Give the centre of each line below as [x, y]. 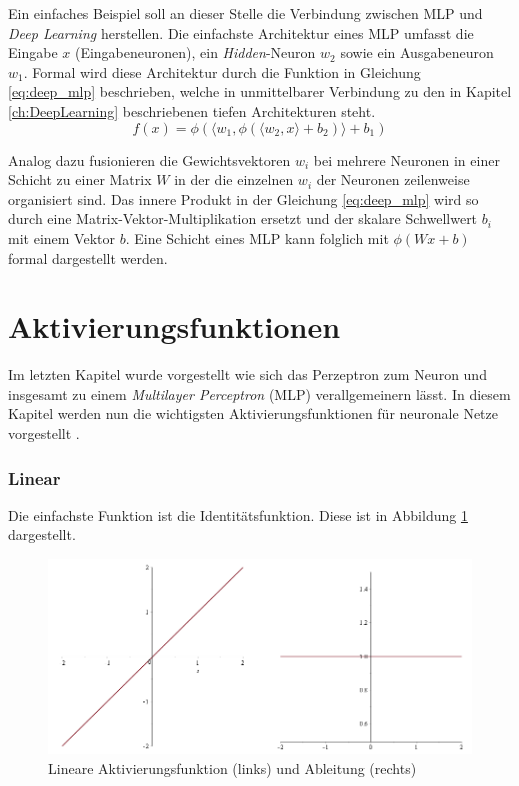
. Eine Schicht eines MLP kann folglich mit [257, 237]
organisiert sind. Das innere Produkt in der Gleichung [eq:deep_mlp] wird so [243, 198]
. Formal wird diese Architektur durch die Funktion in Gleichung [222, 71]
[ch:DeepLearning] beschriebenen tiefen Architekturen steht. [192, 110]
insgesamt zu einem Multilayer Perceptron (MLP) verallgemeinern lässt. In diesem [259, 393]
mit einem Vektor [61, 237]
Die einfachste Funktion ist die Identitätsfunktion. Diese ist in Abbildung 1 [238, 514]
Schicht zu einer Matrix [80, 179]
